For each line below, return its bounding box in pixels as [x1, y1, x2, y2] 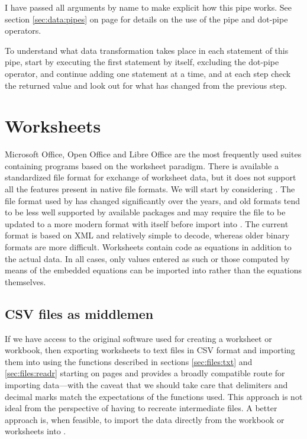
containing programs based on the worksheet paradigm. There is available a [5, 159, 279, 172]
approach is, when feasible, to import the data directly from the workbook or [5, 413, 285, 425]
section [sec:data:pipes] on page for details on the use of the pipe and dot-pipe [5, 12, 288, 25]
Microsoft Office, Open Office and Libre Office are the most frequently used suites [5, 148, 302, 160]
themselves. [5, 275, 46, 288]
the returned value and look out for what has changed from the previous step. [5, 79, 287, 91]
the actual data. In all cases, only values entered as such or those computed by [5, 252, 290, 264]
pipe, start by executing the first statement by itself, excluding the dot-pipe [5, 56, 279, 68]
